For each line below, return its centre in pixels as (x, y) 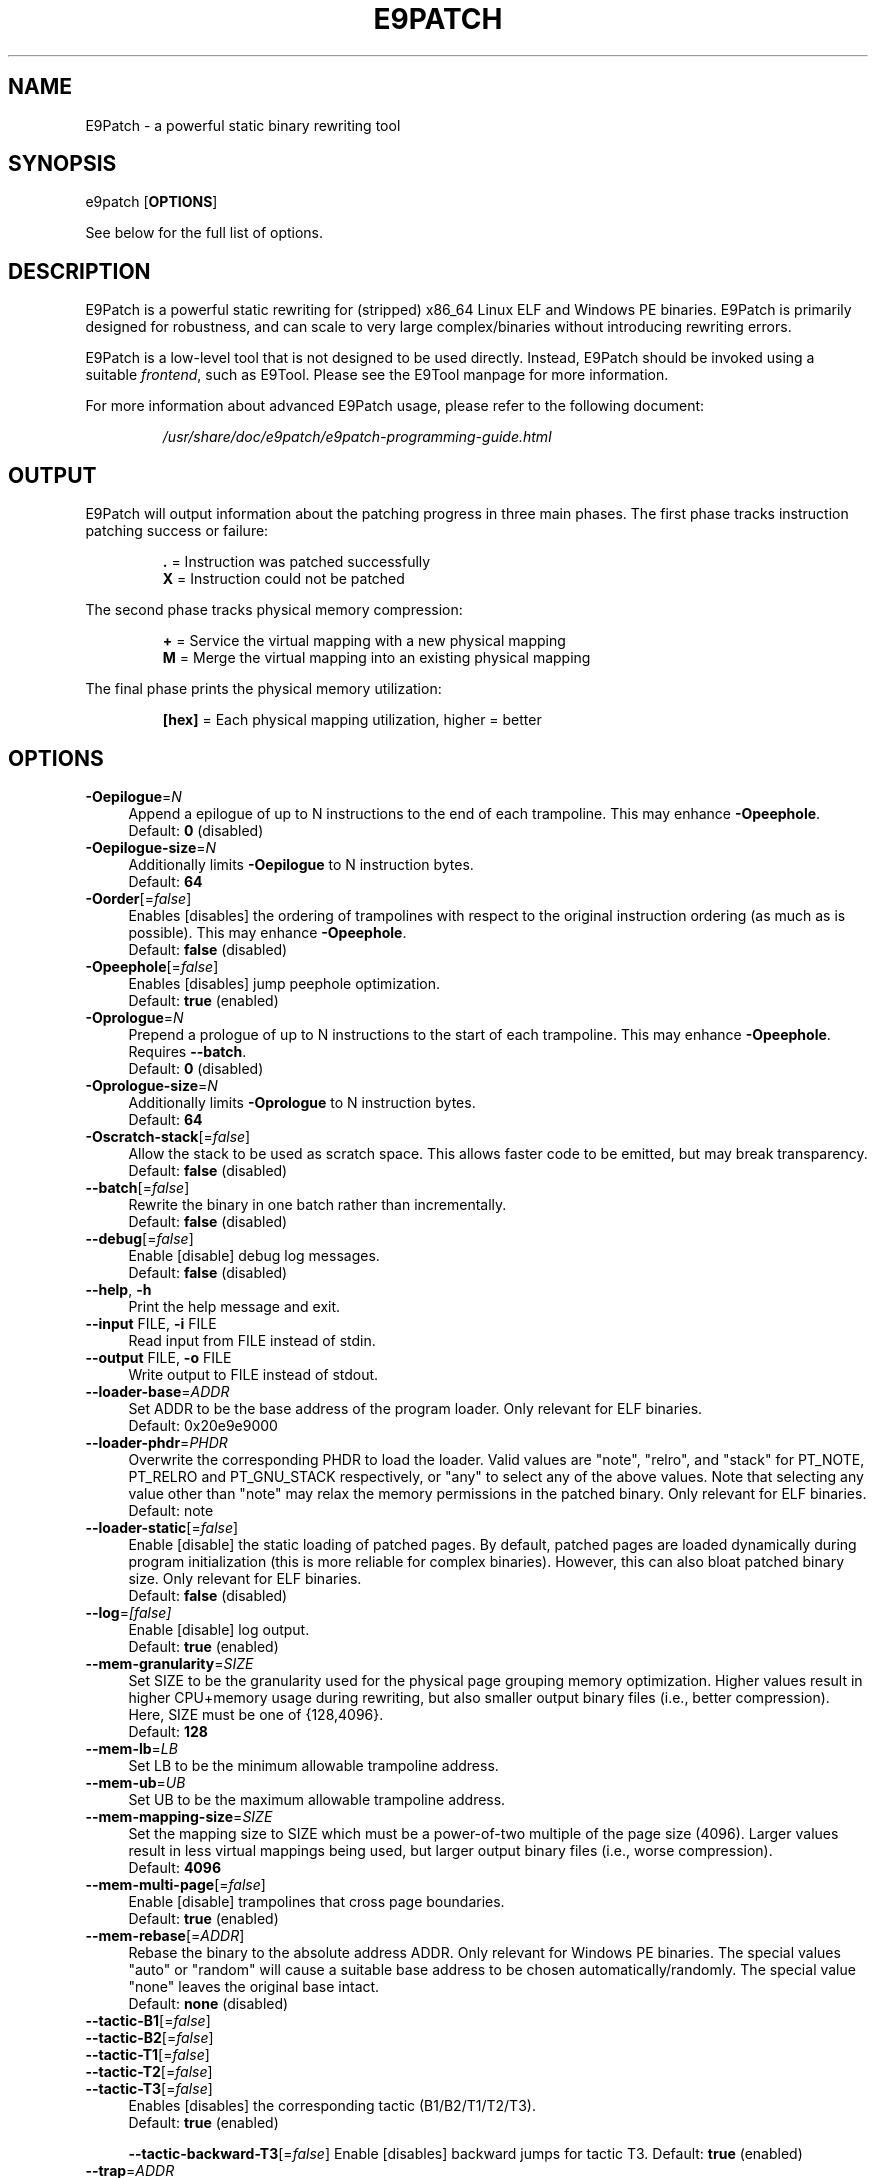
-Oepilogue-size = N (151, 847)
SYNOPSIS (62, 164)
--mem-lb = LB (131, 1748)
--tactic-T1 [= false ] (147, 2054)
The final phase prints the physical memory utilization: (263, 689)
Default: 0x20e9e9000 (203, 1425)
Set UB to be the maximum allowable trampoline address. (317, 1799)
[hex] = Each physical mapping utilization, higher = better (352, 720)
